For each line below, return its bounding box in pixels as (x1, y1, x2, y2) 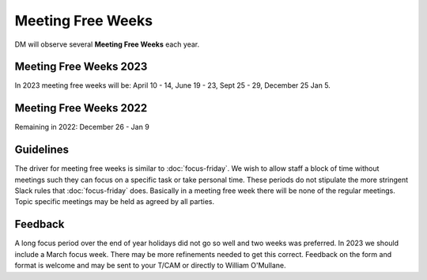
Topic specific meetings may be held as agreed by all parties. (14, 197, 215, 206)
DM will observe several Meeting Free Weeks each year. (14, 40, 200, 49)
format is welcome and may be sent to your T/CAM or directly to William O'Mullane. (14, 261, 286, 271)
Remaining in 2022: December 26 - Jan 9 (14, 123, 149, 132)
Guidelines (14, 143, 69, 157)
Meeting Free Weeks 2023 (14, 60, 148, 74)
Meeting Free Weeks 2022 (14, 101, 148, 115)
